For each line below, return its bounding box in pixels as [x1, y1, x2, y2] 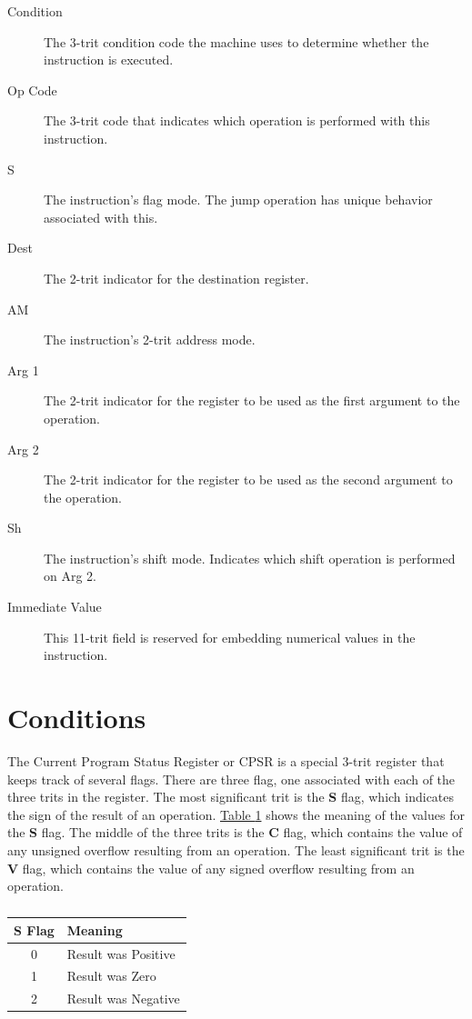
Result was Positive [66, 944, 176, 963]
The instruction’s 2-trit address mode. [44, 330, 256, 349]
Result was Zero [66, 966, 156, 985]
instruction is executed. [44, 50, 174, 69]
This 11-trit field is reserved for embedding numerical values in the [44, 627, 416, 646]
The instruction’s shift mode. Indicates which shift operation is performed [44, 548, 456, 567]
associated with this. [44, 207, 158, 226]
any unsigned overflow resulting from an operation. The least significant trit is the [7, 840, 465, 859]
